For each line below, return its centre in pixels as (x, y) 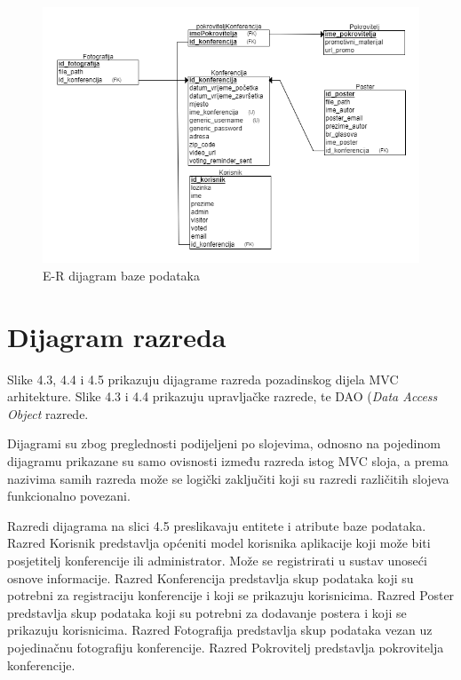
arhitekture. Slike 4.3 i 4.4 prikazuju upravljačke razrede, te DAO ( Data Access (223, 396)
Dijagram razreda (117, 336)
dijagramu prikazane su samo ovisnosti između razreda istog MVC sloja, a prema (228, 461)
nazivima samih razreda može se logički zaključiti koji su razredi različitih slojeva (228, 478)
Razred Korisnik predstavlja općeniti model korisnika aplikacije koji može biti (219, 543)
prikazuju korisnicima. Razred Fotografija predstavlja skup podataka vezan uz (220, 630)
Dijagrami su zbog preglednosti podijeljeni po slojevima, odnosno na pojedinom (224, 443)
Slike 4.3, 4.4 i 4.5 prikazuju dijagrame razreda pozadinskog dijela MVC (203, 379)
